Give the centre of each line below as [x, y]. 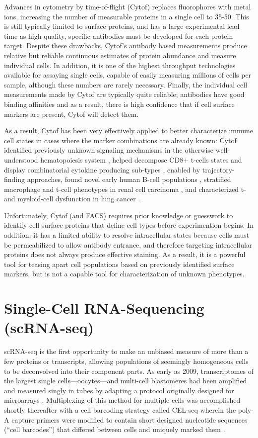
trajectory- [218, 169]
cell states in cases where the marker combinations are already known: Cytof [120, 140]
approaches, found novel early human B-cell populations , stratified [129, 179]
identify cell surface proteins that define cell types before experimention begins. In [129, 225]
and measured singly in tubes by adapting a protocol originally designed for [119, 390]
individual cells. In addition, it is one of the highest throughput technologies [120, 65]
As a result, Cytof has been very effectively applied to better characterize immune [129, 131]
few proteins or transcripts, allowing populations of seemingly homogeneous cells [126, 361]
